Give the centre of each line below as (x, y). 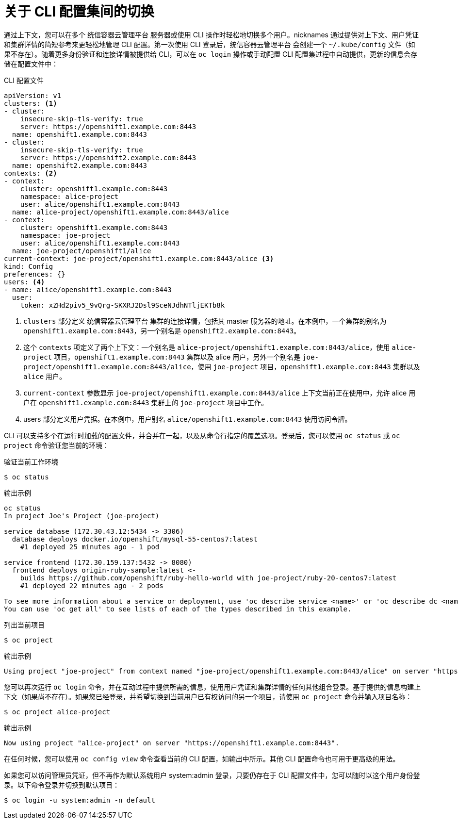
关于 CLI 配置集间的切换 (79, 12)
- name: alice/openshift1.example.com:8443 (88, 289)
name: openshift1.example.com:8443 (80, 134)
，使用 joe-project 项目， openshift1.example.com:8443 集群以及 (305, 366)
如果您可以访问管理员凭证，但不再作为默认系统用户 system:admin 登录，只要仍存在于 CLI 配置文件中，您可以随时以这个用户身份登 (212, 775)
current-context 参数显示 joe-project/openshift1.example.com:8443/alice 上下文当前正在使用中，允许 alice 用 (220, 393)
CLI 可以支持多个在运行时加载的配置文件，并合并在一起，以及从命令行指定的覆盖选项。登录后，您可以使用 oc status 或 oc (202, 435)
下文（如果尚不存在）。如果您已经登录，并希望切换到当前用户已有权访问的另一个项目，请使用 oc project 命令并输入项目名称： (208, 696)
